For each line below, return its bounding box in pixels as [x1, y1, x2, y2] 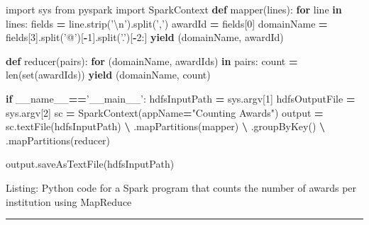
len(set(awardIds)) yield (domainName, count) [6, 67, 211, 82]
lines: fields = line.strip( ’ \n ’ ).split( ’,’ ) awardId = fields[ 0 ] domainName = [6, 16, 328, 30]
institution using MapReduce [6, 194, 132, 209]
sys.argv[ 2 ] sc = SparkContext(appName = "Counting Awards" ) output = [6, 105, 324, 120]
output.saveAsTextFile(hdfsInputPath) [6, 156, 175, 171]
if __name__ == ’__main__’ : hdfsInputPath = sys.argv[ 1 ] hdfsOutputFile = [6, 91, 356, 105]
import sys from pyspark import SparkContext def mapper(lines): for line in [6, 2, 342, 16]
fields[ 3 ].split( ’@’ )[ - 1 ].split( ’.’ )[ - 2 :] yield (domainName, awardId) [6, 30, 284, 45]
